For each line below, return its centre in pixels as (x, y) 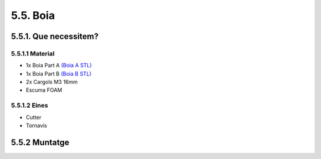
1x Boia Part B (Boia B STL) (59, 73)
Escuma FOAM (44, 90)
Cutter (34, 117)
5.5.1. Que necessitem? (55, 36)
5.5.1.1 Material (33, 53)
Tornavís (37, 126)
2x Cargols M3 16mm (52, 82)
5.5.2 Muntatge (40, 142)
